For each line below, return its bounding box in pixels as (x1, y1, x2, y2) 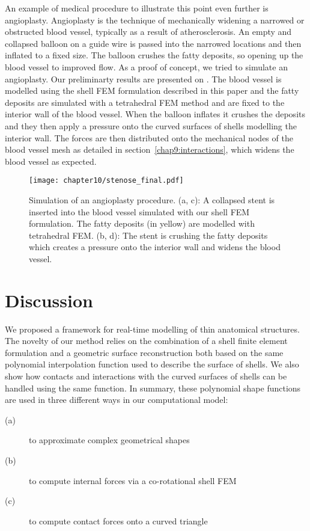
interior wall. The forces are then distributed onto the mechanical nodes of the (5, 131, 293, 144)
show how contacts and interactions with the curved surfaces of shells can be (5, 370, 287, 382)
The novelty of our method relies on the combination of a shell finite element (5, 334, 288, 347)
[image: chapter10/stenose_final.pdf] (29, 176, 184, 185)
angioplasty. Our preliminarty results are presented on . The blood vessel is (5, 72, 282, 85)
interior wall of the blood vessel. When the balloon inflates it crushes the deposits (5, 108, 305, 120)
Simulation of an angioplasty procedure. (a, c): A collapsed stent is (29, 193, 275, 206)
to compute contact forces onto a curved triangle (29, 514, 208, 527)
